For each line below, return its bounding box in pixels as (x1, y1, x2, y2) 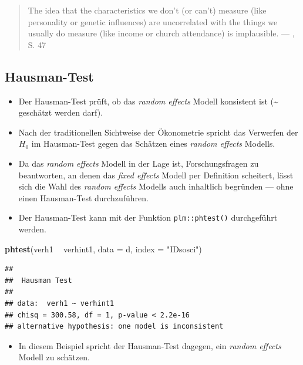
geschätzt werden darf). (18, 106, 103, 119)
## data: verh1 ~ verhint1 (5, 299, 115, 307)
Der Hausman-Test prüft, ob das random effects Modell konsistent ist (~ (18, 94, 278, 107)
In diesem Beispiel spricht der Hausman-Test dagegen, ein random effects (18, 339, 281, 352)
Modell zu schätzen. (18, 351, 90, 363)
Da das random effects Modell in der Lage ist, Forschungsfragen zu (18, 157, 259, 169)
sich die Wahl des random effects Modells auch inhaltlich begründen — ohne (18, 180, 294, 192)
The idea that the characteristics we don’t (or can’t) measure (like (28, 4, 267, 16)
